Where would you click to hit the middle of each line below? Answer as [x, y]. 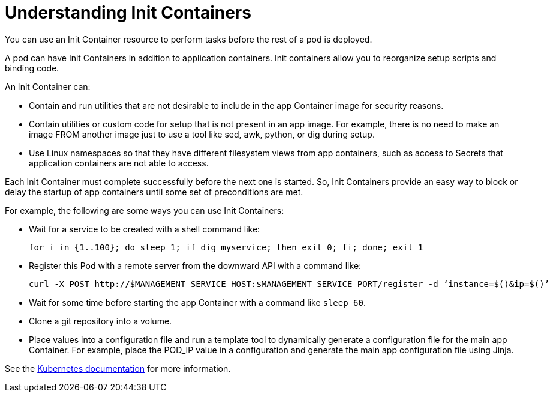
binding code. [32, 68]
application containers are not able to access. [119, 163]
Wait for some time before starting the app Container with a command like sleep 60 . [197, 302]
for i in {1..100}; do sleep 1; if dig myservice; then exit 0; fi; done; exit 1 [226, 247]
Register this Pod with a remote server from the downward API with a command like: [195, 265]
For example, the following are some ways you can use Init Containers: [145, 210]
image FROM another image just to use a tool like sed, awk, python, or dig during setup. [202, 134]
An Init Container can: [48, 86]
